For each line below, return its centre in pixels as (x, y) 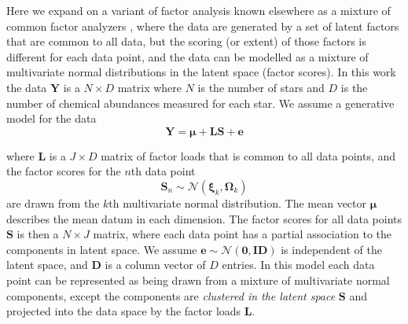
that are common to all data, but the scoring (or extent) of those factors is (186, 41)
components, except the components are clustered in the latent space (171, 295)
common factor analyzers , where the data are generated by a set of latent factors (203, 26)
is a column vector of (155, 265)
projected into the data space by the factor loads (124, 311)
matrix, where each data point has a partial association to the (243, 234)
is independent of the (332, 249)
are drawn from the (53, 202)
